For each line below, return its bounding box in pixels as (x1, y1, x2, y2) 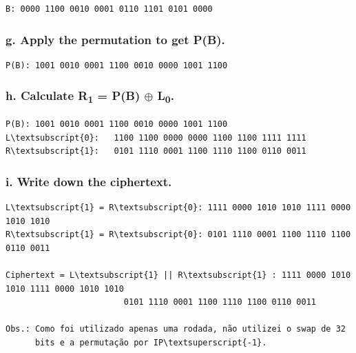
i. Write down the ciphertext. (6, 172, 172, 190)
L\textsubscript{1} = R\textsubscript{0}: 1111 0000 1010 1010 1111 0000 (6, 203, 351, 213)
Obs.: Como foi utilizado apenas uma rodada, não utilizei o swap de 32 (6, 324, 346, 334)
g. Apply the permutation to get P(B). (6, 30, 225, 48)
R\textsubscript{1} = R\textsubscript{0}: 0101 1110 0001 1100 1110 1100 (6, 230, 351, 240)
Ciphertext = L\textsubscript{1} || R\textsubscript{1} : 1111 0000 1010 (6, 270, 351, 281)
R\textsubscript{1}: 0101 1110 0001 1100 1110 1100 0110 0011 (6, 146, 306, 157)
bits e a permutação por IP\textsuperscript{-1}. (34, 338, 267, 348)
